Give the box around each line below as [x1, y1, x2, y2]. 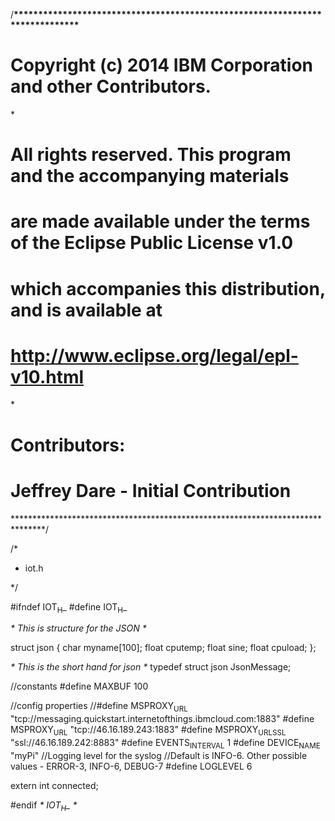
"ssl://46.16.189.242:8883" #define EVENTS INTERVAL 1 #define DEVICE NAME [10, 736, 321, 751]
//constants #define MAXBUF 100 [10, 680, 149, 693]
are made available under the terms [10, 210, 311, 233]
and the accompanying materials [10, 165, 290, 188]
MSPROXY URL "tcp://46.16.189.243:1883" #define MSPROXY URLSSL [10, 724, 287, 738]
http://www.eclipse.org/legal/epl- [10, 344, 299, 367]
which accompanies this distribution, [10, 277, 326, 300]
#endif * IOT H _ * [10, 799, 78, 813]
